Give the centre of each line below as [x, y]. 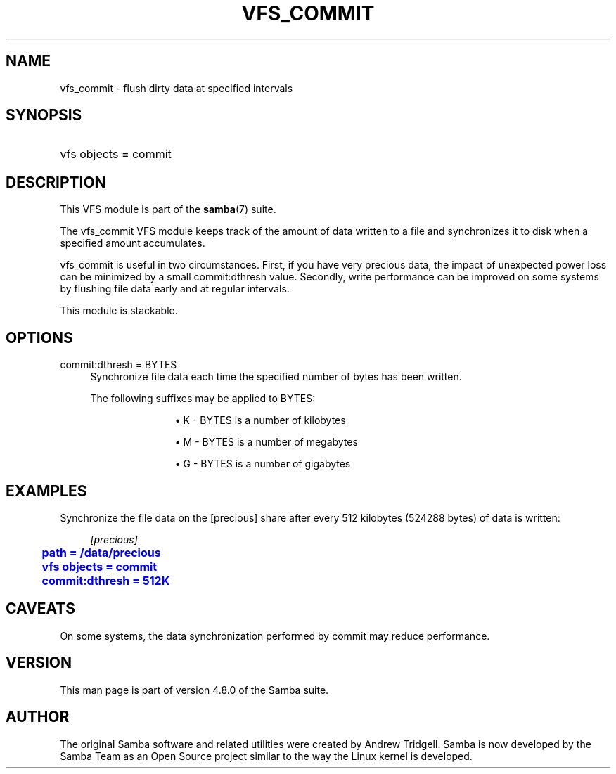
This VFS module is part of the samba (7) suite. [168, 209]
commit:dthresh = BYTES [118, 365]
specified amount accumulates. [133, 243]
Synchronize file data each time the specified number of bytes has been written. [276, 377]
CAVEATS [40, 609]
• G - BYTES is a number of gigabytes [263, 464]
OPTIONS [39, 337]
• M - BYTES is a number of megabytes [266, 442]
